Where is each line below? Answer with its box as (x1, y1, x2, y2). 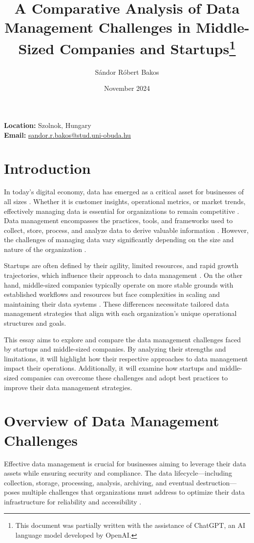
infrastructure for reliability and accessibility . (4, 496, 142, 506)
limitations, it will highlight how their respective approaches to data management (4, 353, 248, 363)
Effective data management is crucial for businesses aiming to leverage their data (4, 458, 246, 468)
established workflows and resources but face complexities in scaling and (4, 289, 220, 299)
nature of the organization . (4, 244, 86, 254)
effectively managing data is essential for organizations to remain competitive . (4, 206, 239, 216)
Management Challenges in (4, 17, 191, 37)
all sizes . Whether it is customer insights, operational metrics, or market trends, (4, 196, 246, 206)
